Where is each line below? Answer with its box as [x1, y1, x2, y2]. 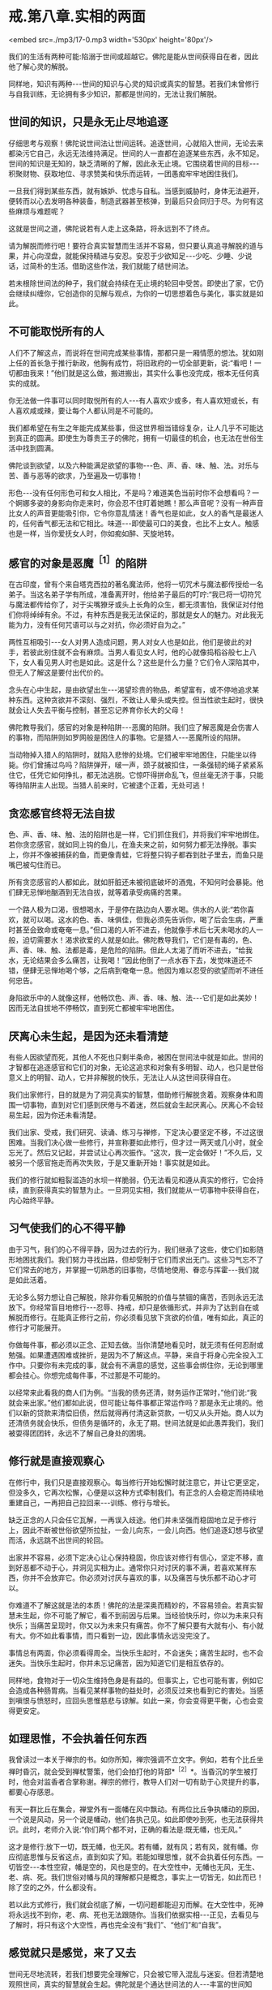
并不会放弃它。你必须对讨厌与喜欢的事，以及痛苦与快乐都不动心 [29, 1573, 243, 1582]
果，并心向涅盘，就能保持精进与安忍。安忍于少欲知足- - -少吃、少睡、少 [8, 251, 245, 261]
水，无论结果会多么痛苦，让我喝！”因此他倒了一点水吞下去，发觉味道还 [8, 956, 246, 965]
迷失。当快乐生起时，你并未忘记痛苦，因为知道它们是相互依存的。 [8, 1658, 228, 1668]
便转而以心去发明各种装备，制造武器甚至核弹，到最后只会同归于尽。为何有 [8, 196, 257, 205]
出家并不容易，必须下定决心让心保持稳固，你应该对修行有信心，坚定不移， [8, 1552, 257, 1562]
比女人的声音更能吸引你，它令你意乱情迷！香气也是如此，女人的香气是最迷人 [8, 508, 264, 518]
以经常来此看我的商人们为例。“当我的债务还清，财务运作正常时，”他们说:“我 [8, 1388, 257, 1397]
